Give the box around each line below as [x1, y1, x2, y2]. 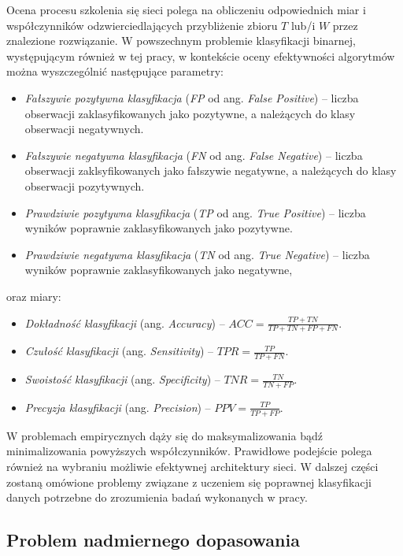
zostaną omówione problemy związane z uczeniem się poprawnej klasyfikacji [6, 473, 372, 490]
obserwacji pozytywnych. [24, 177, 145, 194]
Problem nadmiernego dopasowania [6, 528, 300, 552]
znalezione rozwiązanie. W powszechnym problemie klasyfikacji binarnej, [6, 32, 356, 49]
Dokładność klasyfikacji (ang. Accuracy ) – [24, 314, 225, 331]
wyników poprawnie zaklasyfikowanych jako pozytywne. [24, 220, 293, 236]
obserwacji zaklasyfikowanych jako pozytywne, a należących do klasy [24, 105, 356, 121]
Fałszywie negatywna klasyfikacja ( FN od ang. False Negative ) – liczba [24, 146, 363, 163]
